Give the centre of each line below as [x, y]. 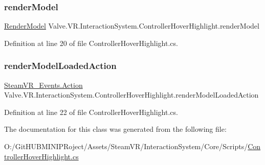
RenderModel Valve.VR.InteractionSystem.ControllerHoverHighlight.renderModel [132, 26]
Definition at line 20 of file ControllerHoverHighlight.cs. [91, 43]
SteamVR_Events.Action [43, 85]
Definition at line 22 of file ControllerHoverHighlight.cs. [91, 112]
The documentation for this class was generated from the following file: [115, 129]
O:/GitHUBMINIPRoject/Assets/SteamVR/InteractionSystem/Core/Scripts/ [126, 146]
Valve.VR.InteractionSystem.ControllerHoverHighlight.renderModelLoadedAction [131, 95]
